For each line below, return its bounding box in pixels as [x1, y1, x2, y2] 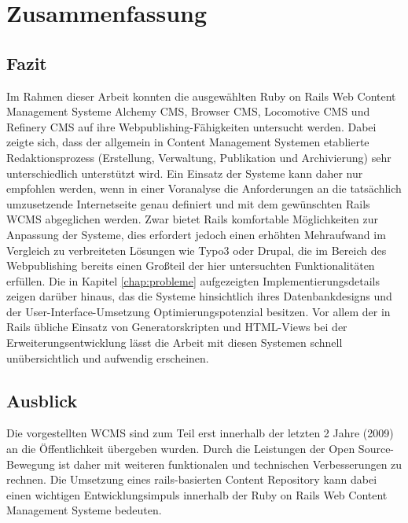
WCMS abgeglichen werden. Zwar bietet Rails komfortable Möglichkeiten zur [6, 211, 378, 227]
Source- [358, 440, 395, 457]
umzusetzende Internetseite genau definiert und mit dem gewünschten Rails [6, 195, 370, 212]
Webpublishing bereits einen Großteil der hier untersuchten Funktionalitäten [6, 257, 375, 274]
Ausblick [6, 388, 78, 412]
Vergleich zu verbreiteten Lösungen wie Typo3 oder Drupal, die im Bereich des [6, 241, 387, 258]
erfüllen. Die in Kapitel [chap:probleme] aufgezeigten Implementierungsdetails [6, 272, 380, 289]
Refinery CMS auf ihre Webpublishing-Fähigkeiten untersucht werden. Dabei [6, 118, 377, 134]
